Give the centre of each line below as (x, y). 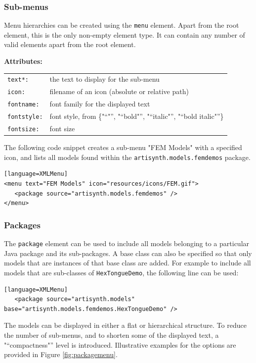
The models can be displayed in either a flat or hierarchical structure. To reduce (125, 325)
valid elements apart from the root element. (70, 44)
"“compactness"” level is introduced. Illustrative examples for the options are (120, 344)
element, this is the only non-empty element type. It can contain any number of (125, 34)
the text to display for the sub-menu (105, 79)
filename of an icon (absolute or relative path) (119, 91)
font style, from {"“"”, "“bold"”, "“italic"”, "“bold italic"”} (137, 116)
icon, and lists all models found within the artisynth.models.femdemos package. (127, 157)
